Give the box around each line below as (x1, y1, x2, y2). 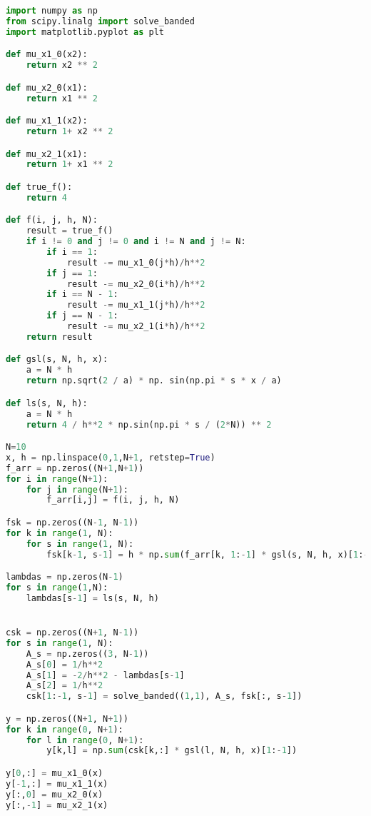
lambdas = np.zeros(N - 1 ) (6, 572, 123, 583)
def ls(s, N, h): (6, 398, 88, 408)
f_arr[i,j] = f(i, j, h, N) (46, 495, 180, 505)
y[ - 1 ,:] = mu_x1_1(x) (6, 778, 108, 789)
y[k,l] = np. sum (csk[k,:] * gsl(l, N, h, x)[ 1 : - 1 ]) (46, 745, 298, 756)
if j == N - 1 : (46, 311, 118, 321)
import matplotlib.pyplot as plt (6, 26, 164, 37)
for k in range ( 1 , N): (6, 528, 113, 538)
